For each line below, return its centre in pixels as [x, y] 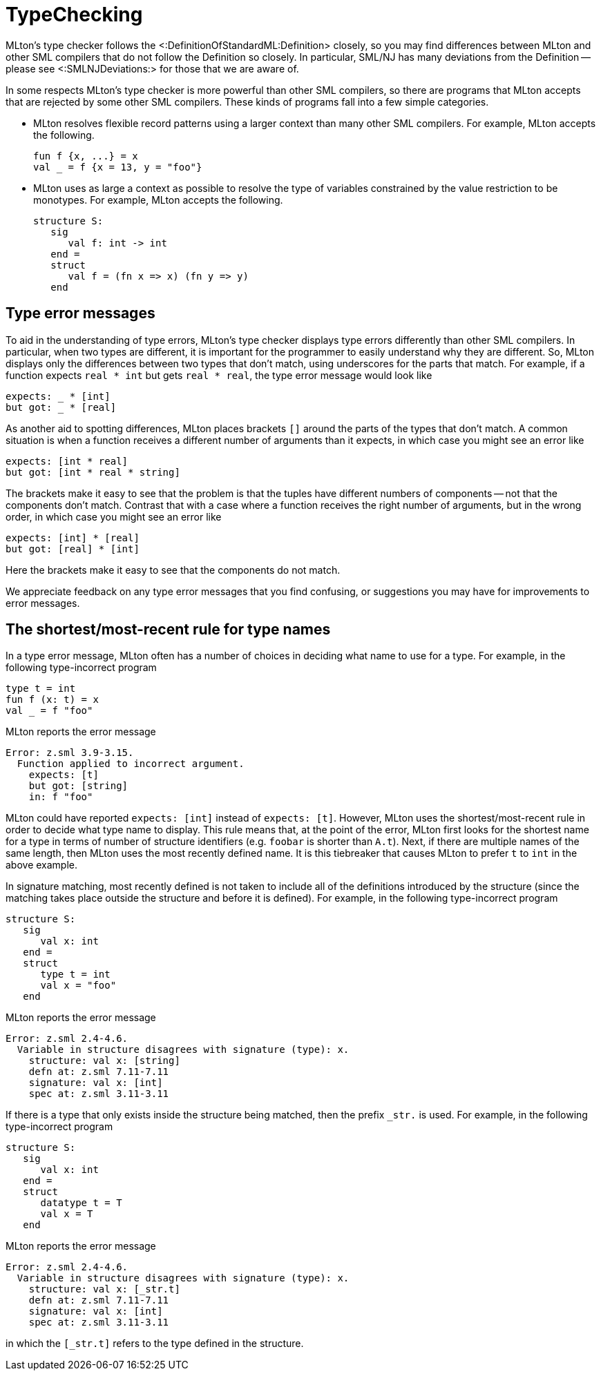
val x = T [67, 1214]
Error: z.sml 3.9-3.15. [70, 753]
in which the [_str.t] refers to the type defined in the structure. [155, 1344]
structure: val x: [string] [104, 1061]
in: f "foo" [61, 797]
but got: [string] [78, 786]
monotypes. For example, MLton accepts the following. [158, 200]
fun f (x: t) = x [52, 700]
